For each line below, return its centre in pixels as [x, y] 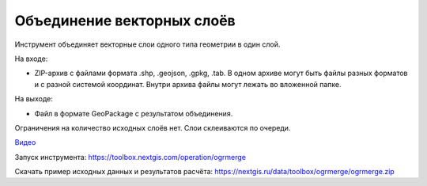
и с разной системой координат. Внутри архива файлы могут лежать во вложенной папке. [188, 84]
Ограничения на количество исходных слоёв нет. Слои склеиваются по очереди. [153, 127]
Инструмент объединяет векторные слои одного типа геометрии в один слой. [147, 44]
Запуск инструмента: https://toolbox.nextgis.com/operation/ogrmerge [130, 157]
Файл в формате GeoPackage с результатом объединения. [134, 113]
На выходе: [34, 99]
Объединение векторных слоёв [125, 21]
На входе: [31, 59]
